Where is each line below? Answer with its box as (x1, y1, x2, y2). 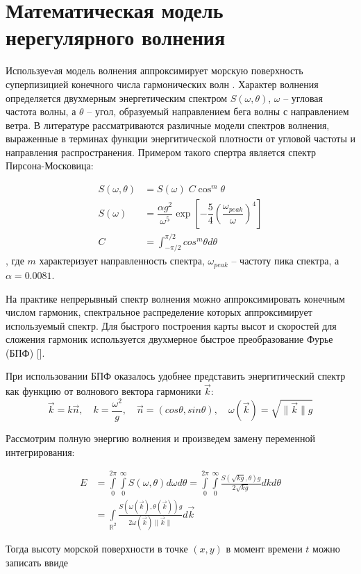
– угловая (283, 90, 323, 105)
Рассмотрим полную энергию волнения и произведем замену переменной (6, 431, 316, 446)
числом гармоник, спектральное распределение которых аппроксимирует (6, 305, 312, 319)
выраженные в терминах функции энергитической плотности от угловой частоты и (6, 131, 356, 146)
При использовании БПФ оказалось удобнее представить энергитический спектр (6, 369, 346, 383)
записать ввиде (6, 555, 68, 569)
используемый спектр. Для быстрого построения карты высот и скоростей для (6, 318, 337, 332)
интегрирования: (6, 444, 75, 459)
